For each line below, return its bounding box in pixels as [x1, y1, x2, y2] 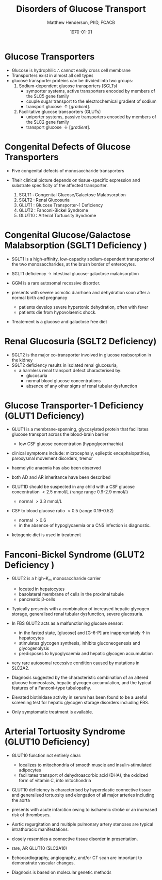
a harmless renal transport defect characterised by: [18, 367, 122, 373]
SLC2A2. [11, 665, 30, 671]
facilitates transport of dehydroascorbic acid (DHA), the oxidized [18, 772, 148, 778]
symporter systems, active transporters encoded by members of [26, 88, 156, 94]
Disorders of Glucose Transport [16, 3, 146, 15]
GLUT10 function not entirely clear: [11, 752, 82, 758]
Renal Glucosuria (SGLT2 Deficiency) [4, 336, 157, 347]
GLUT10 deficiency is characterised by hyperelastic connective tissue [11, 787, 151, 793]
